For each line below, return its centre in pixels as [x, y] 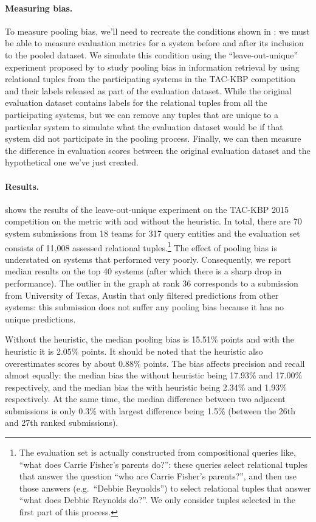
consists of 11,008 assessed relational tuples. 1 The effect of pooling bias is [141, 246]
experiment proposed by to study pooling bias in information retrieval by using [152, 67]
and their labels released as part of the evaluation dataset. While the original [148, 90]
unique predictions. [40, 318]
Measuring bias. [39, 8]
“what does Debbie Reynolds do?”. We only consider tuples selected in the [157, 500]
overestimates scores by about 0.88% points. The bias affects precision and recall [155, 363]
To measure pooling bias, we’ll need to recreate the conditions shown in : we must [157, 31]
